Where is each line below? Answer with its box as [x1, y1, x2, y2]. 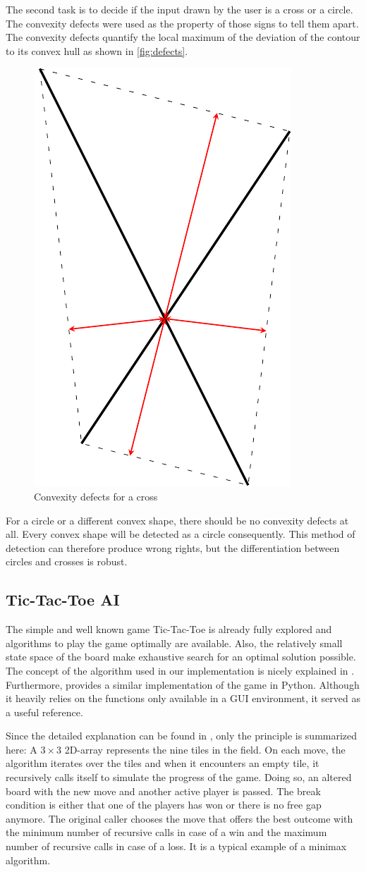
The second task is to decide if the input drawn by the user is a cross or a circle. [6, 2, 353, 16]
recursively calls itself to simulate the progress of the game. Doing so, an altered [6, 770, 352, 785]
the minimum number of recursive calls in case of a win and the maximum [6, 825, 327, 840]
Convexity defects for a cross [34, 489, 158, 503]
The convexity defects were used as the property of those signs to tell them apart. [6, 16, 359, 30]
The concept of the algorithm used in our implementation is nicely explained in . [6, 663, 355, 677]
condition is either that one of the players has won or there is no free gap [6, 797, 322, 812]
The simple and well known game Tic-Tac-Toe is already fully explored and [6, 622, 332, 637]
